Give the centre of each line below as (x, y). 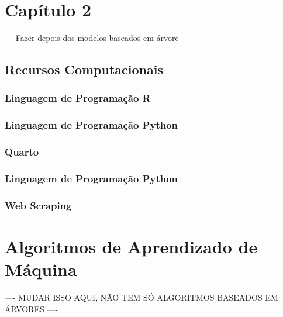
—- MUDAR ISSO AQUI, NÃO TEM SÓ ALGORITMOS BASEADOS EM (141, 297)
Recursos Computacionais (84, 69)
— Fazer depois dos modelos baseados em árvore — (97, 38)
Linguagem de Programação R (78, 98)
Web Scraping (38, 205)
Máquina (41, 269)
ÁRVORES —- (32, 309)
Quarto (22, 152)
